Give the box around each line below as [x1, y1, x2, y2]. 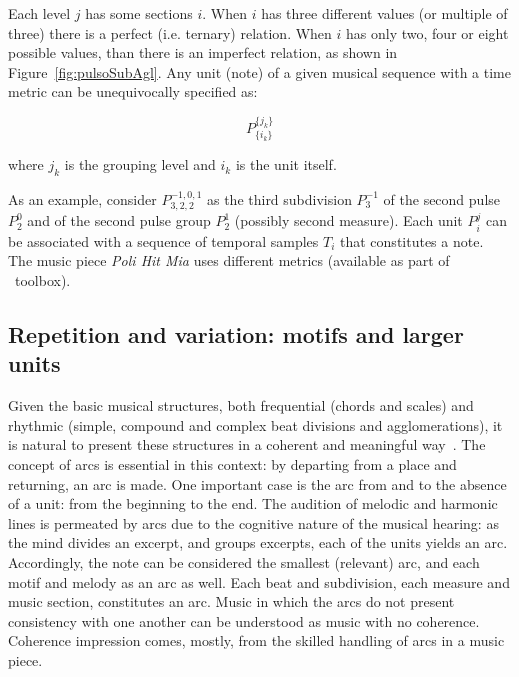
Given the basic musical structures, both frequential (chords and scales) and [8, 395, 474, 416]
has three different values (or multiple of [261, 3, 508, 23]
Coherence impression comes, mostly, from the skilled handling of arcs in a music [8, 630, 505, 651]
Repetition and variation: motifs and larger [8, 318, 464, 349]
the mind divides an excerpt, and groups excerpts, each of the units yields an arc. [8, 532, 508, 553]
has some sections [85, 3, 193, 23]
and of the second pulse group [27, 210, 211, 231]
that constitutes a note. [340, 230, 484, 251]
